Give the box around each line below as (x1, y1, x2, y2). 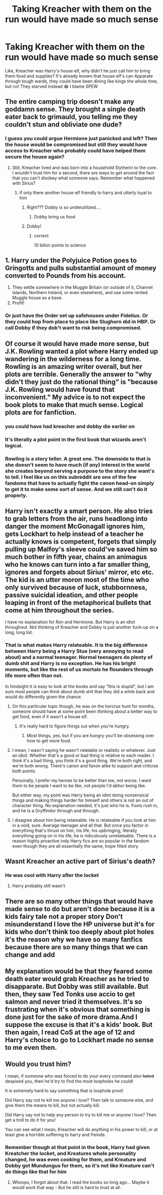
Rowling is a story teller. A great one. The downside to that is (5, 455, 151, 462)
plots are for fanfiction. (5, 408, 77, 416)
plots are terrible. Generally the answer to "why (5, 370, 152, 378)
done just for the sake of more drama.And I (5, 1013, 138, 1022)
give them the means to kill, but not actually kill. (5, 1102, 101, 1108)
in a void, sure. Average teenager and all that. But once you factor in (12, 822, 149, 828)
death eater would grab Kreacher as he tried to (5, 975, 149, 983)
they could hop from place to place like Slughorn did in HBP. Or (5, 319, 156, 325)
